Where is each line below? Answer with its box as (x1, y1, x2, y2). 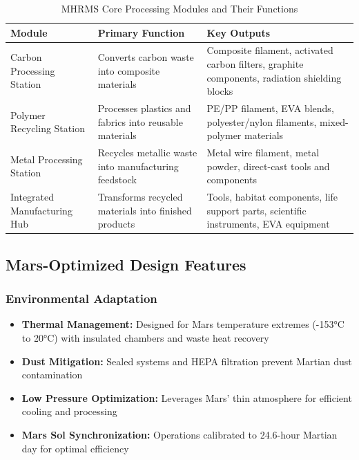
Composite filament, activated (206, 43, 333, 57)
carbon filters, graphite (206, 57, 304, 71)
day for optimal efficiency (21, 441, 129, 455)
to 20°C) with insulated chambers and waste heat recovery (21, 331, 269, 344)
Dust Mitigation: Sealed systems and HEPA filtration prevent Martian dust (21, 353, 352, 368)
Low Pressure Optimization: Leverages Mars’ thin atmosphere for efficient (21, 390, 352, 405)
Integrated (10, 190, 55, 204)
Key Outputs (206, 25, 271, 39)
